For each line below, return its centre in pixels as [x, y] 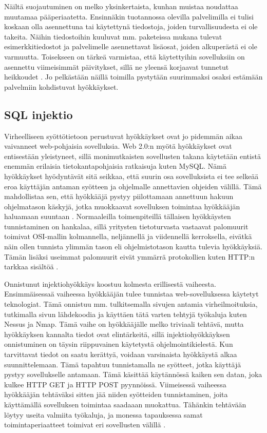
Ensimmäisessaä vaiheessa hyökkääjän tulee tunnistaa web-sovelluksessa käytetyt [131, 294]
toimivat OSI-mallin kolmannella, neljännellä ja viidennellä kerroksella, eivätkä [128, 236]
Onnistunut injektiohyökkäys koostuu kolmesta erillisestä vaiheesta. [110, 283]
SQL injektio [39, 114]
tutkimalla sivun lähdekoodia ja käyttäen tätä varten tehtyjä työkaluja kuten [126, 314]
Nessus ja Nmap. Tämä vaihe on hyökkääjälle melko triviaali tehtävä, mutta [124, 324]
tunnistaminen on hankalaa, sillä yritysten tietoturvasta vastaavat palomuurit [126, 226]
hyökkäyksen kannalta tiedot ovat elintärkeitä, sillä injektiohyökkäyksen [117, 334]
